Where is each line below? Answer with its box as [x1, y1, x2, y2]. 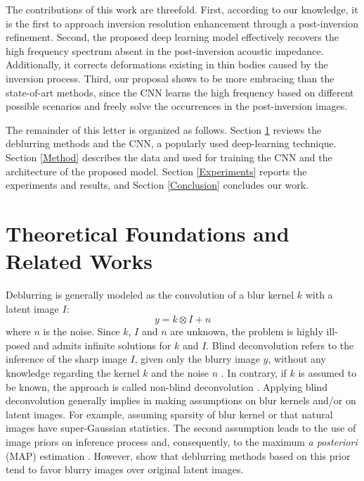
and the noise [151, 366, 209, 380]
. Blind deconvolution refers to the [206, 337, 354, 352]
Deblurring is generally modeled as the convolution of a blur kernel [6, 287, 294, 302]
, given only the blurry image [134, 351, 260, 366]
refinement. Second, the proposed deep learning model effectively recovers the [6, 30, 339, 44]
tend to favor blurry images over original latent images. [6, 462, 244, 477]
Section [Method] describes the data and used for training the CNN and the [6, 149, 332, 164]
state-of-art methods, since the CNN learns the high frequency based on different [6, 85, 354, 99]
